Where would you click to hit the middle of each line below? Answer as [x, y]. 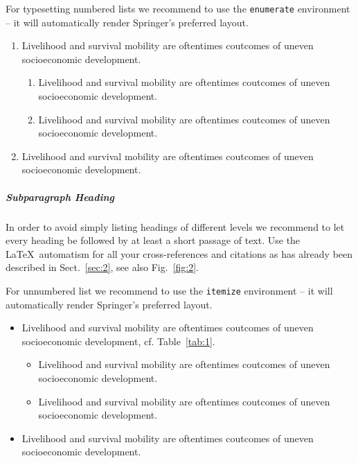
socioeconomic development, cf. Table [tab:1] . [118, 341]
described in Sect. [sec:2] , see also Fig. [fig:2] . [102, 267]
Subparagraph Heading [60, 196]
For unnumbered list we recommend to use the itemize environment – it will [169, 290]
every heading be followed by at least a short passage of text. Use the [153, 240]
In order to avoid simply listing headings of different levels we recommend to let [175, 226]
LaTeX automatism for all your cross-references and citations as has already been [179, 253]
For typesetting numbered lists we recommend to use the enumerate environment [178, 8]
